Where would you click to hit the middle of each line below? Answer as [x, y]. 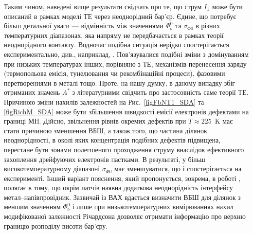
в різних [208, 26]
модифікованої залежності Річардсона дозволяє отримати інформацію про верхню [125, 216]
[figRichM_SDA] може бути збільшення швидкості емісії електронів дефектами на [126, 111]
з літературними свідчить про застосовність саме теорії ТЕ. [160, 92]
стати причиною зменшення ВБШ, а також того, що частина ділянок [106, 130]
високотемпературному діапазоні [52, 169]
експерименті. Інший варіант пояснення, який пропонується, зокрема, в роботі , [122, 178]
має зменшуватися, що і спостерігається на [178, 169]
